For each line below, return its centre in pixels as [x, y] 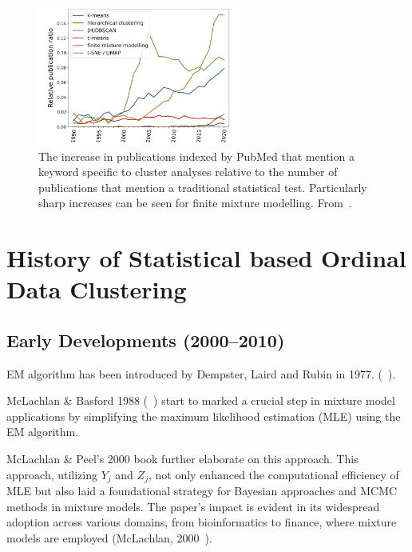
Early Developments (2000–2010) [146, 340]
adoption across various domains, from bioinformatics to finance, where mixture [202, 522]
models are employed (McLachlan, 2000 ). [109, 537]
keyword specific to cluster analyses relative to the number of [188, 172]
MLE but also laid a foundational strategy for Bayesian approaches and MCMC [202, 491]
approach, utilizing [52, 474]
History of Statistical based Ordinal [206, 258]
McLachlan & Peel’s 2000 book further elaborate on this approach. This [182, 459]
